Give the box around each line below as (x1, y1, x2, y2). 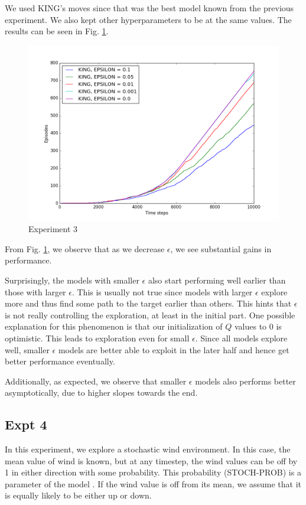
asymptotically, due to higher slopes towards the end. (5, 386, 198, 399)
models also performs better (195, 374, 296, 387)
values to (234, 320, 267, 333)
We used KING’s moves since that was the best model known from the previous (5, 2, 294, 14)
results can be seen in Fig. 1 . (5, 25, 109, 37)
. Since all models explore (195, 331, 288, 344)
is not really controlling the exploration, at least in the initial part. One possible (5, 308, 295, 321)
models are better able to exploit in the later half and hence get (58, 343, 289, 356)
